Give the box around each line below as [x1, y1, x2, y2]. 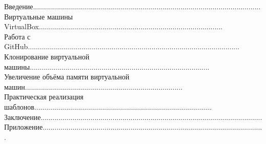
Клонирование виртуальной [4, 51, 90, 61]
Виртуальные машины [4, 11, 73, 22]
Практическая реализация [4, 91, 84, 102]
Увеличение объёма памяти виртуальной [4, 71, 130, 82]
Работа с [4, 31, 31, 42]
